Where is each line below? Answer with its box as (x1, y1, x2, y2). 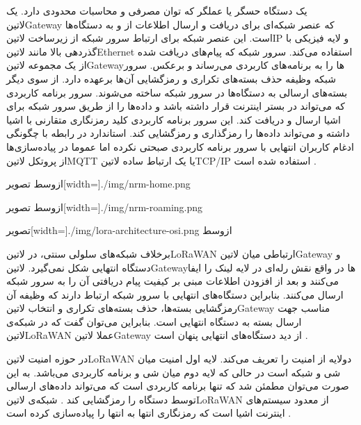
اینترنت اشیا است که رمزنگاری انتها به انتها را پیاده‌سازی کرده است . (6, 406, 291, 420)
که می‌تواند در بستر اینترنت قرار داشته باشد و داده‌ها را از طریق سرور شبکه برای (6, 99, 345, 113)
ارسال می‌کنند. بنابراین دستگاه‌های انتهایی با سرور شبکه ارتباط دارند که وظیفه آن (6, 287, 344, 301)
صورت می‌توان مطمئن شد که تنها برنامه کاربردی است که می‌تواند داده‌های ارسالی (6, 378, 349, 393)
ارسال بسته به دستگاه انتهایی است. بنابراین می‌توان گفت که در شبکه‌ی (6, 314, 302, 328)
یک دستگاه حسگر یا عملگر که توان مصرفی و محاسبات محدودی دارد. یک (6, 3, 307, 17)
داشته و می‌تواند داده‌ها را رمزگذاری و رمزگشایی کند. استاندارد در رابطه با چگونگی (6, 126, 350, 140)
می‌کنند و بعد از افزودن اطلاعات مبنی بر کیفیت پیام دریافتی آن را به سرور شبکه (6, 274, 339, 288)
